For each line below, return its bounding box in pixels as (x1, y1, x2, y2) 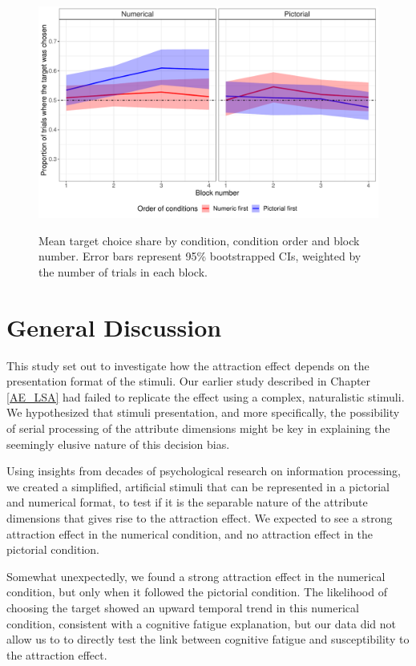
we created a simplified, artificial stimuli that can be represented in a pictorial (6, 478, 390, 494)
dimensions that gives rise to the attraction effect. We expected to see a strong (6, 510, 393, 527)
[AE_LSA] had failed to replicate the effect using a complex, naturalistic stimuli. (6, 388, 405, 405)
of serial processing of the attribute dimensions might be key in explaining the (6, 420, 390, 437)
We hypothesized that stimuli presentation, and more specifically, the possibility (6, 404, 400, 421)
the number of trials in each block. (38, 263, 208, 280)
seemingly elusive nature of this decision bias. (6, 435, 230, 452)
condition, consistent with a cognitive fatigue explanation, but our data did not (6, 615, 396, 632)
